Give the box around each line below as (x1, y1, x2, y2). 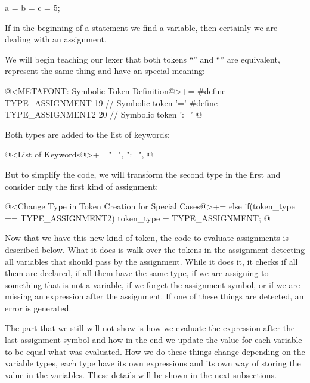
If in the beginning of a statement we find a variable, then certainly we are (5, 21, 278, 33)
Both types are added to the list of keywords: (5, 128, 170, 140)
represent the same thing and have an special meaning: (5, 64, 205, 77)
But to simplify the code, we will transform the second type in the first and (5, 168, 281, 180)
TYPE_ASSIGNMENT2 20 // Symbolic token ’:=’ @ (5, 108, 203, 121)
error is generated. (5, 301, 72, 314)
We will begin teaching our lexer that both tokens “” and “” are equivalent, (5, 52, 280, 65)
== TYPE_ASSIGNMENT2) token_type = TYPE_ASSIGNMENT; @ (5, 211, 271, 224)
